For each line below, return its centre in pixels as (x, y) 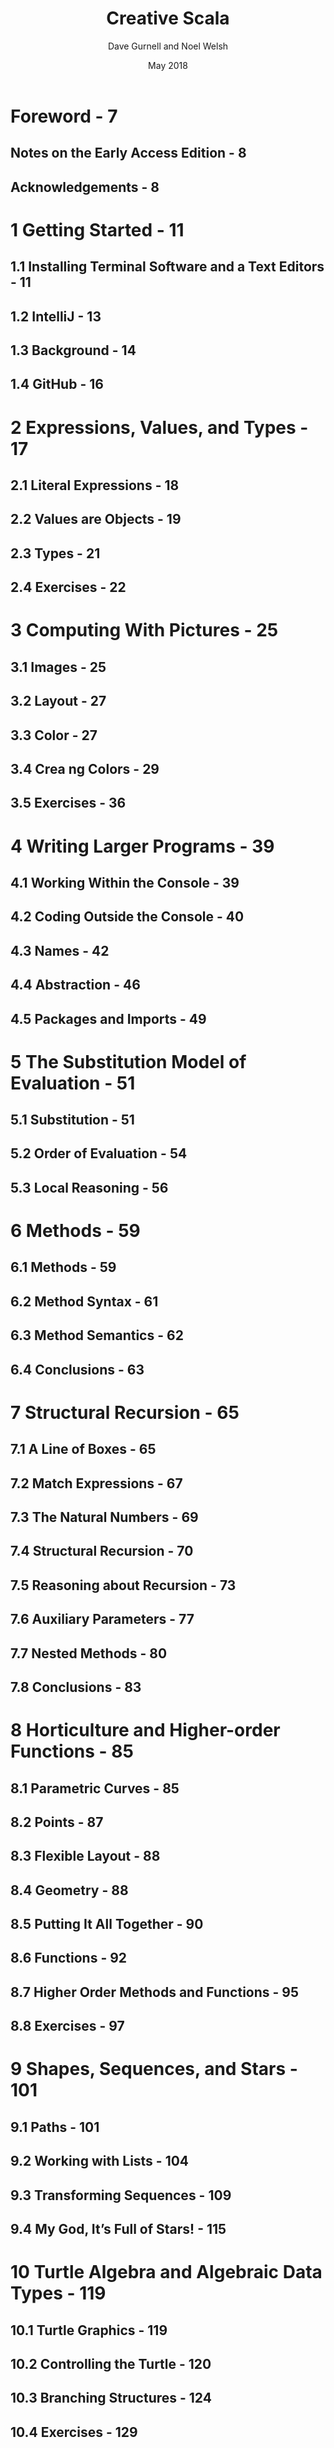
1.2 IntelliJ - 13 (56, 316)
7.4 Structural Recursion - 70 (102, 1551)
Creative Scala (168, 18)
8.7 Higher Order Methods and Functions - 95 (155, 1992)
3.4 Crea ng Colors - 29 (85, 768)
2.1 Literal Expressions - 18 (95, 485)
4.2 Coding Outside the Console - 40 (127, 917)
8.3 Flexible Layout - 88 (85, 1856)
